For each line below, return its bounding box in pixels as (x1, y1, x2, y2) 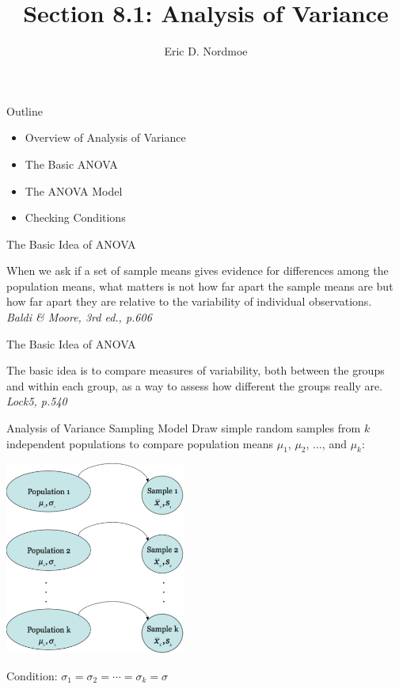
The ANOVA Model (25, 182, 123, 199)
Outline (6, 102, 43, 119)
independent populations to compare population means (6, 435, 274, 451)
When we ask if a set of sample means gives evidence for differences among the (6, 262, 389, 279)
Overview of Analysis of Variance (25, 129, 186, 146)
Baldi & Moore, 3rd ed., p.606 (6, 309, 152, 325)
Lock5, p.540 (6, 393, 67, 409)
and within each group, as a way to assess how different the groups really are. (6, 377, 383, 394)
